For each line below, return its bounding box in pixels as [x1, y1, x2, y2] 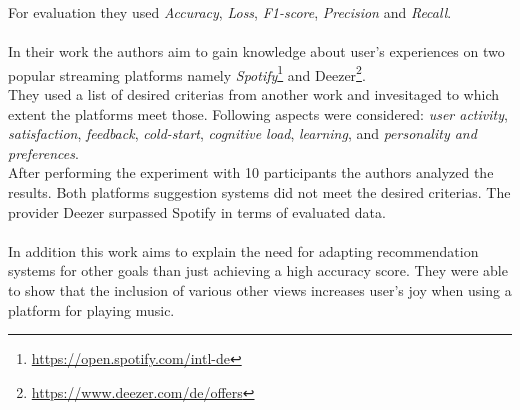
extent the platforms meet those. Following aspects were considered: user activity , [8, 103, 508, 124]
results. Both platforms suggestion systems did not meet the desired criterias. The [8, 182, 511, 202]
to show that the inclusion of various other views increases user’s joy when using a [8, 279, 512, 300]
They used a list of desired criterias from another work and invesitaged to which [8, 84, 499, 105]
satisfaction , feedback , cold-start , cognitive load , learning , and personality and [8, 123, 477, 144]
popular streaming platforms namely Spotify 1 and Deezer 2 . [8, 61, 366, 85]
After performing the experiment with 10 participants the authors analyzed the [8, 162, 494, 183]
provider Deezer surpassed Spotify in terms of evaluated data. [8, 201, 386, 222]
